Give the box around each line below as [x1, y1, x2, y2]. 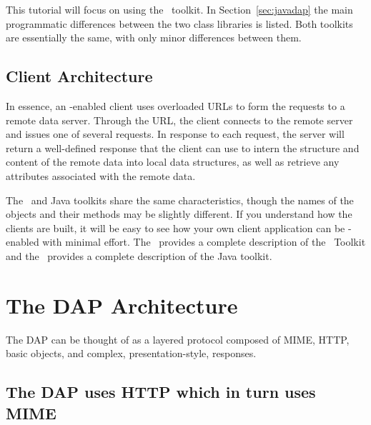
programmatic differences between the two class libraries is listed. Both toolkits [6, 16, 353, 31]
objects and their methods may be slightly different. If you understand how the [6, 206, 352, 221]
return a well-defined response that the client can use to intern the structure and [6, 140, 360, 155]
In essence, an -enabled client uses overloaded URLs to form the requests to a [6, 98, 345, 113]
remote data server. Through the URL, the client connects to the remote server [6, 112, 353, 127]
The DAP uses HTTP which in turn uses [6, 381, 316, 403]
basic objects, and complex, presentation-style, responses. [6, 346, 257, 361]
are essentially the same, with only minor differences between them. [6, 30, 302, 45]
